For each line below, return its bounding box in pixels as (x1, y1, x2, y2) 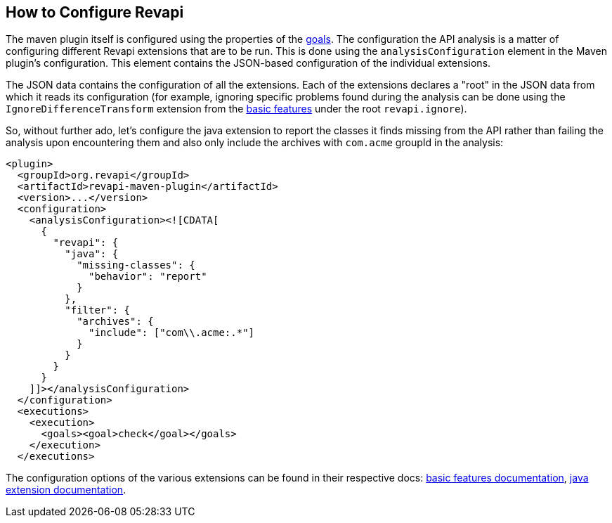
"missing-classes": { (77, 259, 195, 271)
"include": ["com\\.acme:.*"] (89, 327, 255, 339)
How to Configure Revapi (6, 4, 184, 21)
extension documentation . (6, 484, 126, 496)
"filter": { (65, 304, 131, 316)
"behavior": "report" (89, 271, 207, 283)
